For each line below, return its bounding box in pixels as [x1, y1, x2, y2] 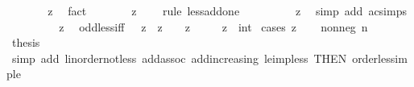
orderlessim [352, 49, 408, 66]
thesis [11, 34, 40, 51]
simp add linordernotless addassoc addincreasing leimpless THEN [11, 49, 347, 66]
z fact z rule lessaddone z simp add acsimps [48, 2, 407, 19]
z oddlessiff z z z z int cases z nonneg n [59, 18, 368, 35]
